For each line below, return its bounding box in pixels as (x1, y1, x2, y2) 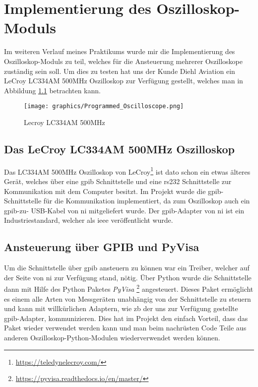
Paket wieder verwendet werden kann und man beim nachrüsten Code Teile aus (4, 322, 247, 333)
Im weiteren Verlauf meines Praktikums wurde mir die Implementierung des (4, 46, 235, 57)
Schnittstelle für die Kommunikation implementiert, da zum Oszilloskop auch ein (4, 195, 250, 206)
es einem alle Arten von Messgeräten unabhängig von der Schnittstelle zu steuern (4, 293, 251, 304)
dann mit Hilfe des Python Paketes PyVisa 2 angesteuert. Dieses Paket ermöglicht (4, 282, 254, 294)
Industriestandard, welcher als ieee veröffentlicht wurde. (4, 215, 173, 225)
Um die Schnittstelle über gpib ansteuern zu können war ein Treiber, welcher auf (4, 262, 250, 273)
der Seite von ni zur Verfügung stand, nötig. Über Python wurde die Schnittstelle (4, 272, 252, 282)
